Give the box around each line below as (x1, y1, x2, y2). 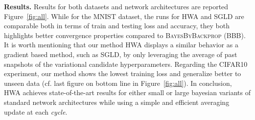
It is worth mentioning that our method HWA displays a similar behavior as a (4, 40, 238, 50)
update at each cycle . (4, 106, 68, 117)
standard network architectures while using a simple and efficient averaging (4, 97, 230, 107)
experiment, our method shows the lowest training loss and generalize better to (4, 68, 241, 79)
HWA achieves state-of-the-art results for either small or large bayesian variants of (4, 87, 251, 98)
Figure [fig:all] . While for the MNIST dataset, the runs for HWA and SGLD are (4, 11, 244, 21)
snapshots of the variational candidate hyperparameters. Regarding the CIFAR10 (4, 59, 248, 69)
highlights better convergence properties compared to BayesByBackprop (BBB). (4, 30, 246, 40)
